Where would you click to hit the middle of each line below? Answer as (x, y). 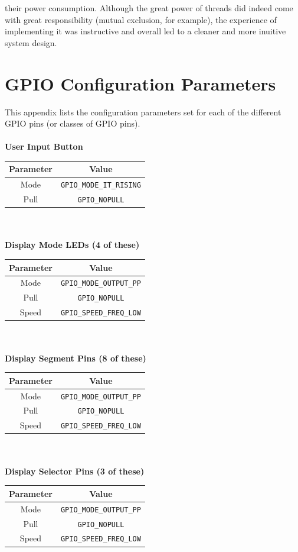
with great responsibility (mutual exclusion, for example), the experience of (141, 19)
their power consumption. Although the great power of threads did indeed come (149, 8)
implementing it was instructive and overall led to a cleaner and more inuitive (145, 31)
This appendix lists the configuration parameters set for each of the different (143, 112)
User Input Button (44, 146)
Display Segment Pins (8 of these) (76, 358)
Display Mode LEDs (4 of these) (72, 245)
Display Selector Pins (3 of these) (75, 471)
